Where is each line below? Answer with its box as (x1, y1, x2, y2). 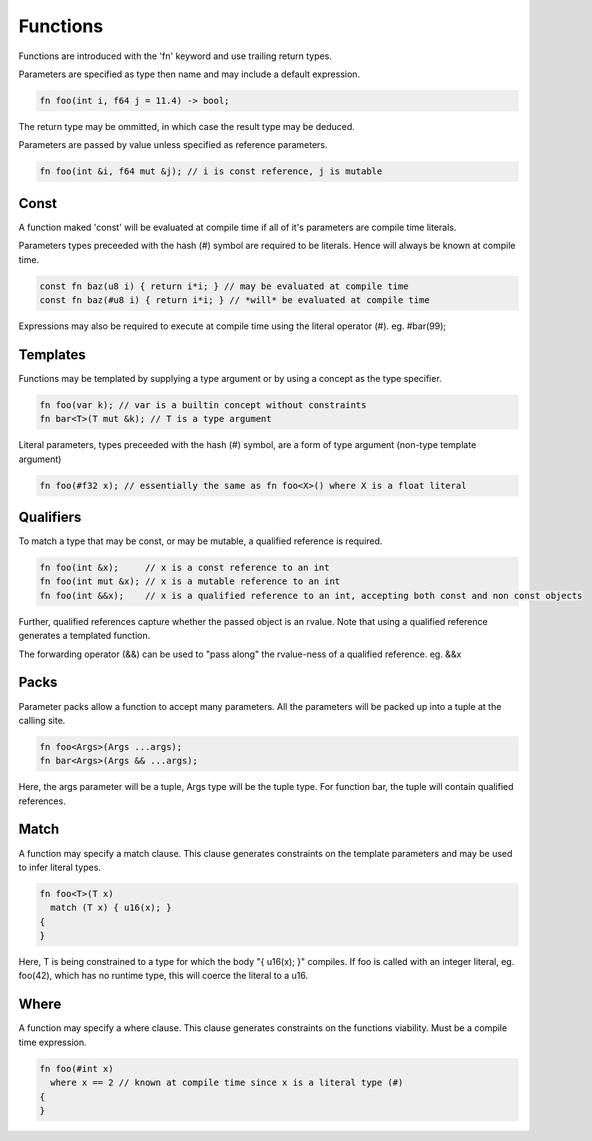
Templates (18, 346, 86, 363)
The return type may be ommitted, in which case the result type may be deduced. (18, 120, 355, 132)
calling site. (18, 714, 66, 726)
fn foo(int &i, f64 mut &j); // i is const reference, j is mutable (39, 166, 383, 177)
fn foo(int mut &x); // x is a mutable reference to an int (39, 576, 341, 587)
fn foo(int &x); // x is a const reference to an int (39, 562, 330, 574)
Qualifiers (18, 508, 82, 525)
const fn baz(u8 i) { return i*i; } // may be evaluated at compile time (39, 280, 409, 292)
